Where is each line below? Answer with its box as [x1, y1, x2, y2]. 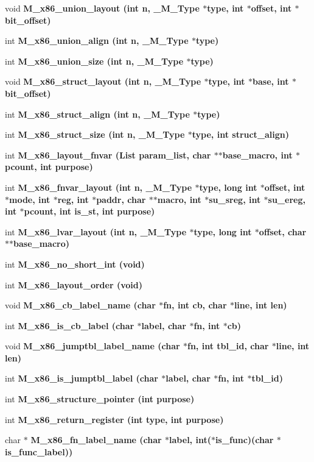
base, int [253, 75, 289, 88]
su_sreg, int [209, 193, 261, 205]
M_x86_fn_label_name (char [30, 433, 162, 446]
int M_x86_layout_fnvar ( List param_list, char [5, 148, 211, 161]
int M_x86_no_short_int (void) [5, 257, 145, 270]
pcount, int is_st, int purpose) [24, 205, 155, 218]
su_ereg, [268, 193, 305, 205]
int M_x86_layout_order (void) [5, 278, 142, 291]
